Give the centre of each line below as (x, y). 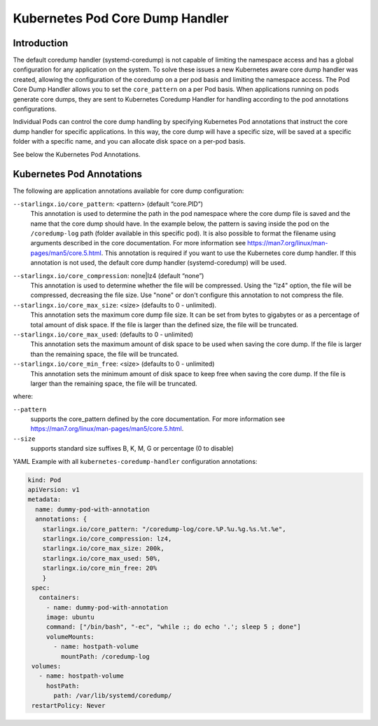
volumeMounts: (70, 637)
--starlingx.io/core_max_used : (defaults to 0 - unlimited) (103, 334)
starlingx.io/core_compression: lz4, (107, 539)
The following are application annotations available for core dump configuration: (128, 191)
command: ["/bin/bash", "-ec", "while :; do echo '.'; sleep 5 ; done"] (173, 627)
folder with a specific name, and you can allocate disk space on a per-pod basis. (129, 142)
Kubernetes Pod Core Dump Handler (121, 18)
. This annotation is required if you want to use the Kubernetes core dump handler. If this (229, 253)
